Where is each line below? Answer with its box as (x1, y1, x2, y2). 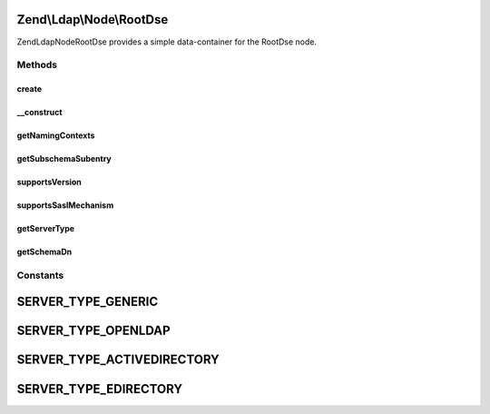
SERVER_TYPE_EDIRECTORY (16, 381, 183, 397)
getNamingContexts (16, 130, 95, 141)
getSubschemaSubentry (16, 153, 113, 164)
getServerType (16, 223, 75, 234)
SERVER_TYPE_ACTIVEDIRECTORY (16, 352, 220, 368)
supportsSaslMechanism (16, 200, 114, 211)
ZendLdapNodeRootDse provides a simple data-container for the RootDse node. (16, 36, 318, 47)
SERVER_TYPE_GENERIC (16, 294, 159, 310)
